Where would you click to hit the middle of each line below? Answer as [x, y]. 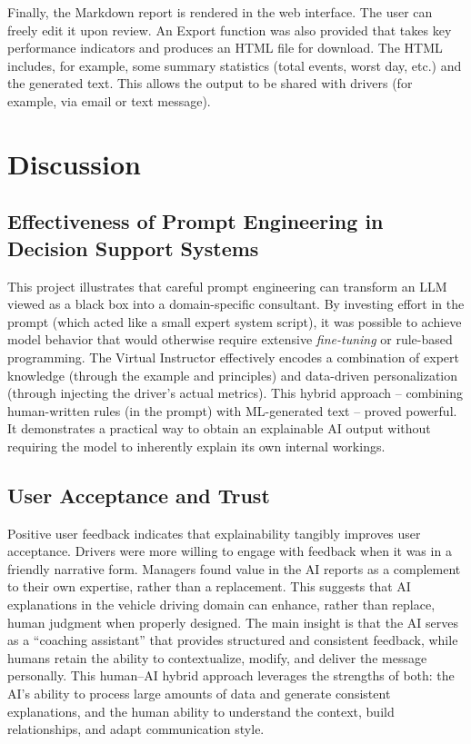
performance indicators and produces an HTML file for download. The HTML [225, 48]
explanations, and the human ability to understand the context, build [201, 711]
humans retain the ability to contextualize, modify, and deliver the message [217, 657]
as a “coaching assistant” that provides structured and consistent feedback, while [233, 640]
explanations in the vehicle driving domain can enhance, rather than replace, [221, 605]
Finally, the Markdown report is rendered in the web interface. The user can [220, 12]
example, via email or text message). [109, 100]
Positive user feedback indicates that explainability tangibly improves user [214, 533]
